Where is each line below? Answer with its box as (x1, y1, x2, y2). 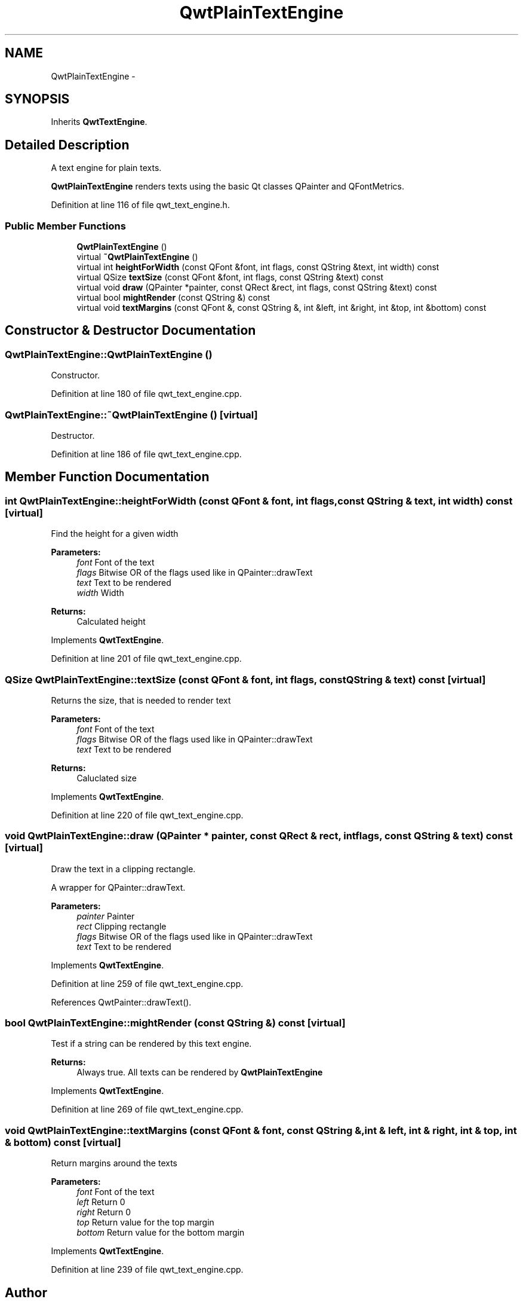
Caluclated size (76, 772, 137, 783)
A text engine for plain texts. (51, 163, 162, 173)
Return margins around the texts (51, 1158, 178, 1169)
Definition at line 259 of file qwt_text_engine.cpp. (51, 978, 244, 989)
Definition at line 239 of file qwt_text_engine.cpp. (51, 1264, 244, 1275)
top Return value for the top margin (76, 1217, 214, 1228)
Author (5, 1285, 47, 1300)
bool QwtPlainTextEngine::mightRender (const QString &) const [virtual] (5, 1017, 346, 1029)
